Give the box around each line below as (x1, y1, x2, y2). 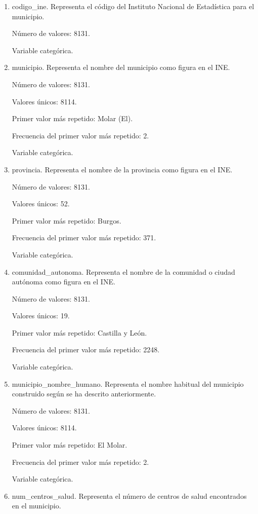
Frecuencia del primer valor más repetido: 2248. (12, 344, 160, 355)
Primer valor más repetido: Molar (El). (12, 113, 133, 124)
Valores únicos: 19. (12, 310, 70, 321)
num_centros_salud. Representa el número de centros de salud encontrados (12, 490, 247, 501)
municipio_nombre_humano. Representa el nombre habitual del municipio (12, 378, 244, 389)
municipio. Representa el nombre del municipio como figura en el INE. (12, 62, 230, 72)
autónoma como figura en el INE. (12, 276, 115, 287)
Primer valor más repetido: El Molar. (12, 439, 127, 450)
